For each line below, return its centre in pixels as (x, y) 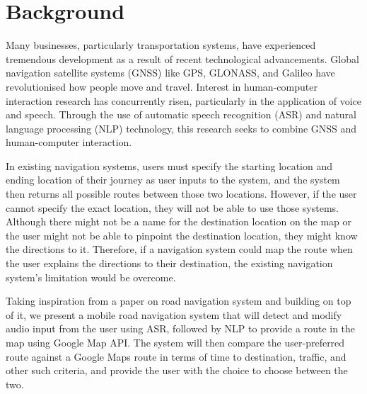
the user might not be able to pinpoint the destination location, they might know (182, 235)
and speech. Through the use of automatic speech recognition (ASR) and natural (181, 114)
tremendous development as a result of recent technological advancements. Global (182, 58)
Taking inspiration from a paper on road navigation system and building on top (179, 301)
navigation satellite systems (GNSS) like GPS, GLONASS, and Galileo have (170, 73)
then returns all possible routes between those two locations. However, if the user (181, 194)
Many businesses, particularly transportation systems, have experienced (161, 45)
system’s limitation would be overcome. (91, 277)
